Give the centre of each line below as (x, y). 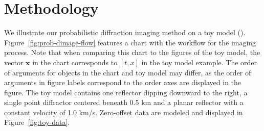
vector (14, 62)
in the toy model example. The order (199, 62)
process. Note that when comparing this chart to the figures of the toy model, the (132, 52)
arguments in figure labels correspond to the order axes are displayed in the (123, 82)
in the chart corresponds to (75, 62)
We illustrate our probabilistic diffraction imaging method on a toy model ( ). (125, 32)
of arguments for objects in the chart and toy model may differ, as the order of (128, 72)
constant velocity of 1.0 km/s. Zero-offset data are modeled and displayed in (124, 112)
